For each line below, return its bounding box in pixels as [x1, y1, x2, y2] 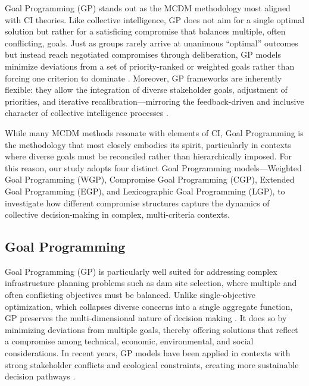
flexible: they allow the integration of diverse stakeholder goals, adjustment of [5, 83, 288, 96]
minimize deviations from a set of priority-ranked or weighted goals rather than [5, 59, 295, 72]
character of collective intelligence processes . [5, 106, 168, 119]
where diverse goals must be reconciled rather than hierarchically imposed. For [5, 150, 292, 162]
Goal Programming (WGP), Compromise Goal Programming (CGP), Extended [5, 173, 295, 186]
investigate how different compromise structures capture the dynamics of [5, 196, 270, 209]
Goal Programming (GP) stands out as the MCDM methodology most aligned [5, 2, 291, 14]
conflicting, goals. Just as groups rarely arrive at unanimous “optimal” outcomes [5, 36, 298, 49]
